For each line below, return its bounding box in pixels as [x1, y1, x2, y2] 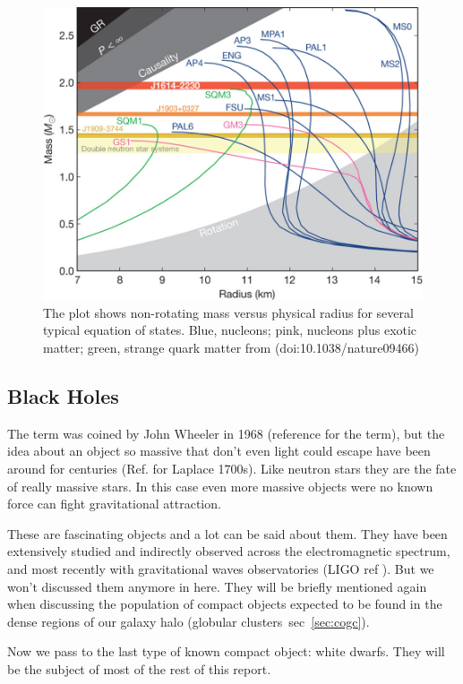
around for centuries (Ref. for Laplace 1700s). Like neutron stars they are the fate [7, 458, 457, 477]
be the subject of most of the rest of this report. [7, 659, 271, 678]
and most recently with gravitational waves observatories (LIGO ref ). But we [7, 559, 434, 577]
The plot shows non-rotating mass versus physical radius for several [43, 303, 414, 321]
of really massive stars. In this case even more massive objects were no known [7, 476, 433, 495]
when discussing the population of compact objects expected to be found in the [7, 594, 442, 613]
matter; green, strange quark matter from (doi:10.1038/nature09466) [43, 338, 419, 356]
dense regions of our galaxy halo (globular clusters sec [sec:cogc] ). [7, 611, 370, 630]
